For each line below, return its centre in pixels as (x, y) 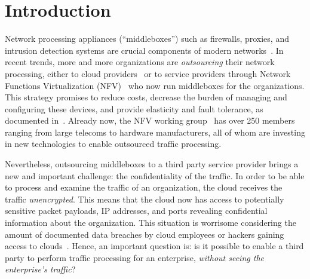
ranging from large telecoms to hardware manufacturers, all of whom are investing (155, 132)
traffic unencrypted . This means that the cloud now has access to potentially (145, 199)
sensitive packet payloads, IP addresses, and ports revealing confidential (136, 211)
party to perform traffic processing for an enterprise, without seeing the (134, 257)
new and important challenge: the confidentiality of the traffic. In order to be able (155, 175)
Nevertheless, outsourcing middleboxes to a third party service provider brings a (152, 164)
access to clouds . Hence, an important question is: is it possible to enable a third (154, 246)
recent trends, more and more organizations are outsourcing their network (140, 62)
